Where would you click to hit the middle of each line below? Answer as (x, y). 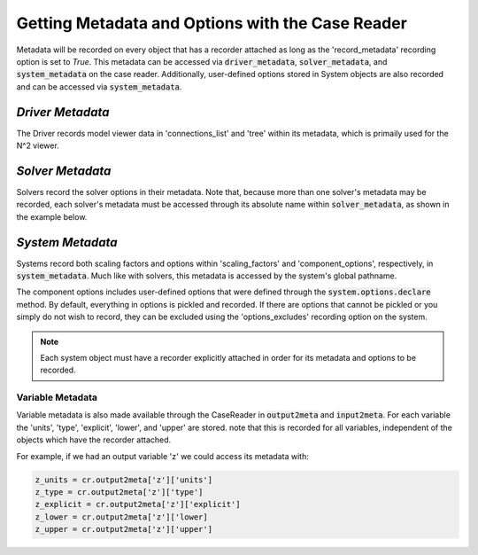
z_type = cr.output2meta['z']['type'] (119, 492)
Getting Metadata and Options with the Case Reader (212, 23)
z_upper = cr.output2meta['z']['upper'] (123, 529)
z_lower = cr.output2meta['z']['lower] (121, 517)
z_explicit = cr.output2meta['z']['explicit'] (138, 504)
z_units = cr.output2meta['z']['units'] (123, 480)
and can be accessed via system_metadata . (99, 86)
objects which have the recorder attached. (94, 440)
